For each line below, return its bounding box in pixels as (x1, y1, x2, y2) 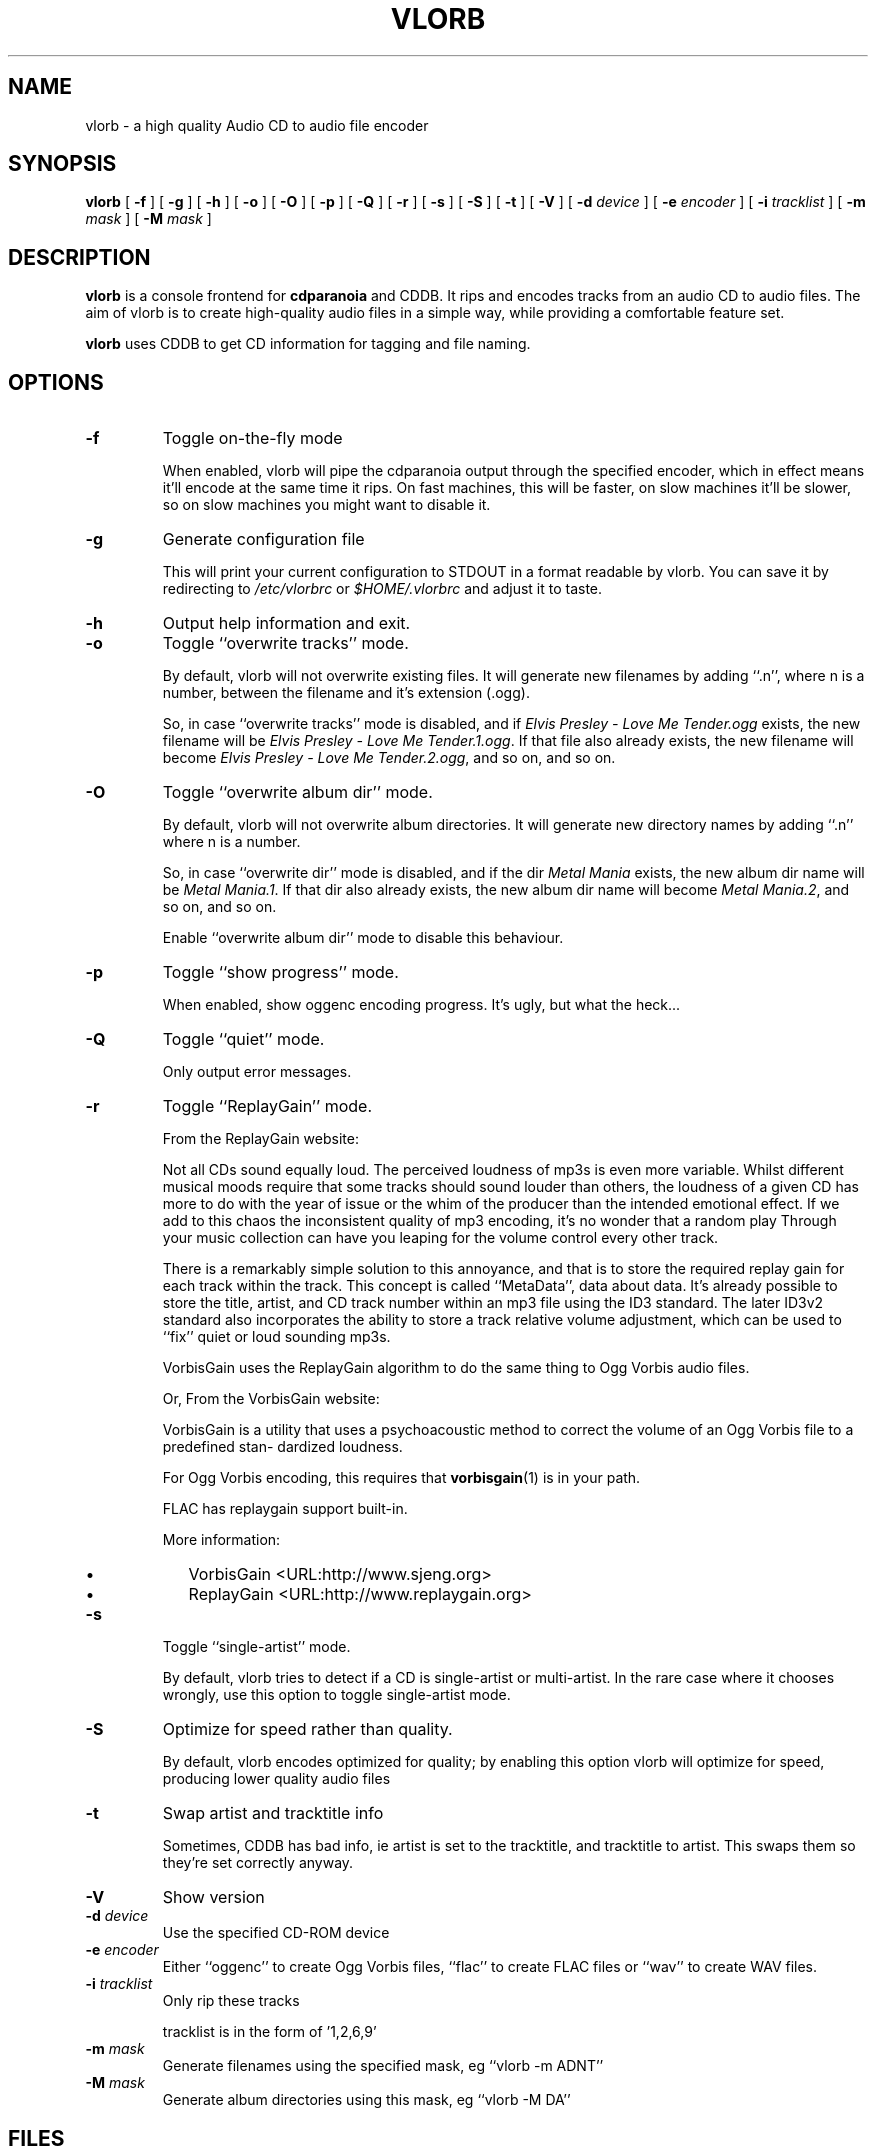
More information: (162, 1531, 281, 1549)
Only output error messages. (162, 1063, 352, 1081)
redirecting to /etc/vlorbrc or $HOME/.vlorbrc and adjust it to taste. (162, 580, 603, 598)
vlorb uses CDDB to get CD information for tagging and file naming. (85, 335, 531, 353)
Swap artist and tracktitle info (162, 1803, 384, 1824)
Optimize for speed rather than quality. (162, 1719, 453, 1740)
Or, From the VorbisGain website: (162, 1390, 380, 1408)
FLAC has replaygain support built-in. (162, 1500, 408, 1518)
